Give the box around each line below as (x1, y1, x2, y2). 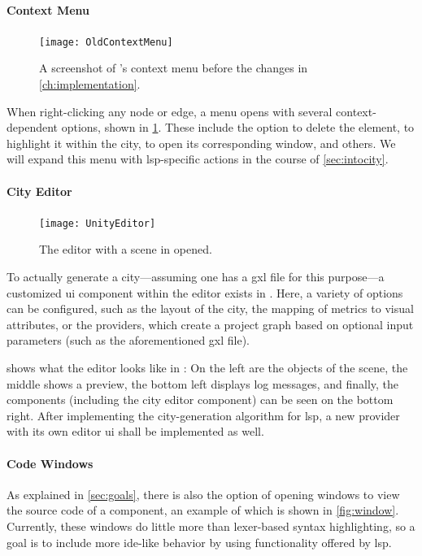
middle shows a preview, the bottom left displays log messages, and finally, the (7, 375, 399, 392)
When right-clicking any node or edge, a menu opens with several (7, 102, 333, 119)
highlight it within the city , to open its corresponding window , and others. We (7, 134, 396, 151)
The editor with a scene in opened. (39, 241, 212, 258)
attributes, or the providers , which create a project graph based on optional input (7, 315, 414, 332)
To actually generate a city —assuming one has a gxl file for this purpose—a (7, 268, 385, 285)
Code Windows (7, 454, 94, 471)
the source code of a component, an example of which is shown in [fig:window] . (7, 502, 399, 519)
